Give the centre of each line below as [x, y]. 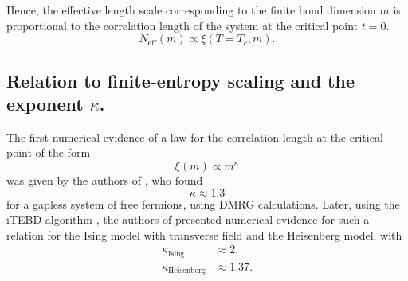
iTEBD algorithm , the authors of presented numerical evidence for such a [188, 219]
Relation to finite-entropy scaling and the [180, 80]
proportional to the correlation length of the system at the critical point [182, 25]
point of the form [49, 152]
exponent [45, 103]
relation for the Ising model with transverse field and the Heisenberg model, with [204, 234]
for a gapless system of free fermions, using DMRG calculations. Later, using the [203, 203]
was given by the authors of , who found [105, 180]
